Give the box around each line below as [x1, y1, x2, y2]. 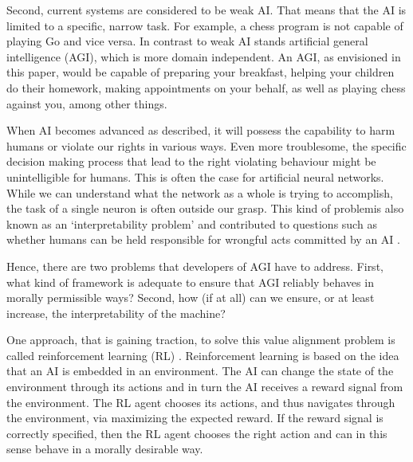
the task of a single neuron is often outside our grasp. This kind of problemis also [6, 200, 404, 217]
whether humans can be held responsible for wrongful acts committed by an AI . [6, 231, 400, 248]
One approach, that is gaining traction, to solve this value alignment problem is [6, 331, 395, 348]
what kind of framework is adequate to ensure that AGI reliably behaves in [6, 273, 374, 290]
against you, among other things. [6, 95, 167, 112]
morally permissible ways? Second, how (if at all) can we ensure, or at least [6, 289, 375, 306]
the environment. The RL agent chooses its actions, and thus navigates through [6, 393, 395, 410]
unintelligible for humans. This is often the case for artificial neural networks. [6, 168, 384, 185]
